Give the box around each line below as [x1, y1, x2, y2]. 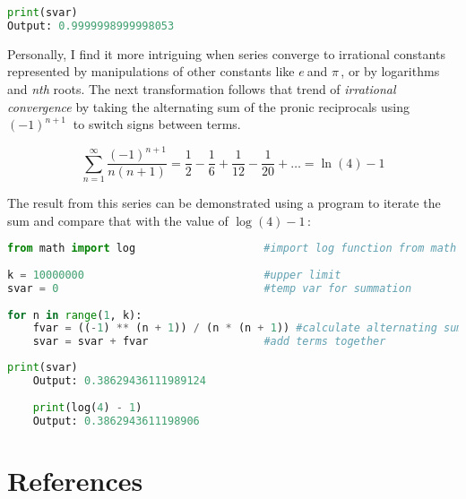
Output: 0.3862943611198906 [32, 414, 200, 427]
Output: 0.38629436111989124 [32, 374, 206, 388]
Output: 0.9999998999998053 [7, 19, 175, 32]
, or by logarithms [341, 62, 440, 81]
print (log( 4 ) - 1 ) [32, 400, 142, 414]
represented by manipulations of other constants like [7, 62, 295, 81]
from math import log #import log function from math [7, 242, 457, 255]
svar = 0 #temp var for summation [7, 281, 412, 295]
